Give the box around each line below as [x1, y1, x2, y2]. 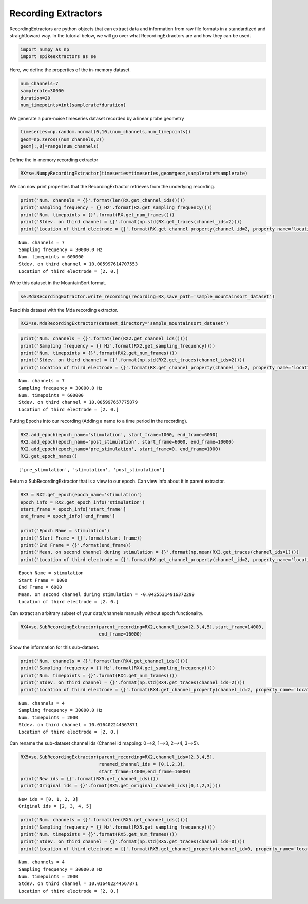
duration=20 [20, 95, 51, 101]
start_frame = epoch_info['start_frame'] [20, 506, 126, 512]
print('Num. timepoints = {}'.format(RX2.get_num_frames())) [20, 350, 178, 356]
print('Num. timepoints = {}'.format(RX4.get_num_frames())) [20, 672, 178, 678]
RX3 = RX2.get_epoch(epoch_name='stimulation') [20, 492, 142, 498]
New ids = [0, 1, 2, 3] [18, 796, 79, 802]
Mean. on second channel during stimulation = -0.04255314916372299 [18, 591, 195, 598]
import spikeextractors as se [20, 54, 97, 60]
